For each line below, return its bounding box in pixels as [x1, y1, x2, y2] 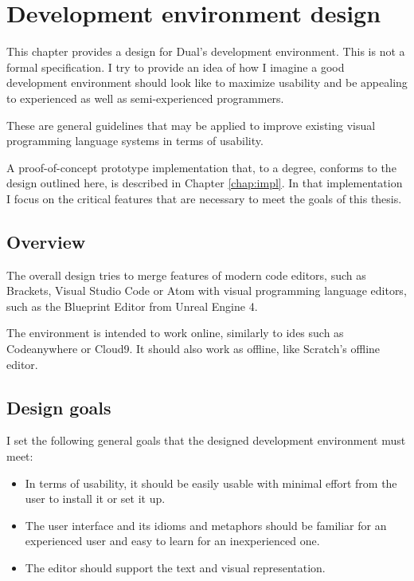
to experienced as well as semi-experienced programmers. [6, 89, 284, 106]
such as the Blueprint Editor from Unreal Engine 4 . [6, 297, 258, 314]
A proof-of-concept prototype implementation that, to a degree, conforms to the [6, 159, 396, 175]
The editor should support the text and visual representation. [25, 559, 326, 575]
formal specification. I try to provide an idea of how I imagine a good [6, 58, 345, 75]
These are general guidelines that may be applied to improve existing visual [6, 116, 376, 133]
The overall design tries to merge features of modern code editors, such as [6, 266, 366, 283]
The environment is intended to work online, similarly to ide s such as [6, 324, 344, 341]
